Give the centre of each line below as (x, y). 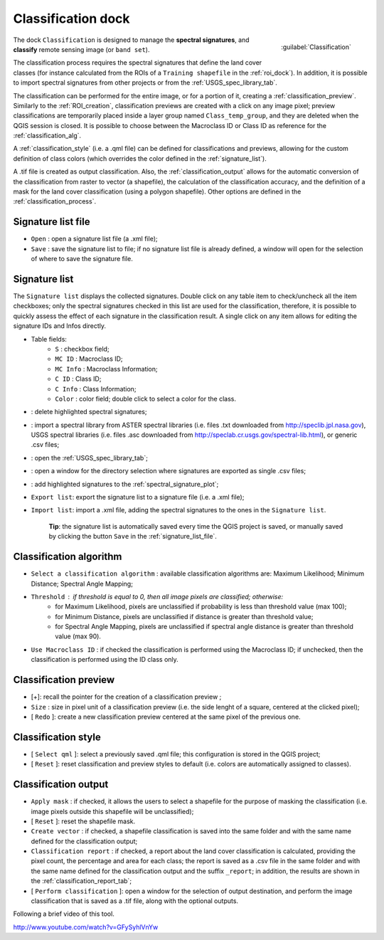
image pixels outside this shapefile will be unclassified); (112, 811)
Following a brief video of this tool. (64, 914)
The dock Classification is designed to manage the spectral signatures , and (131, 40)
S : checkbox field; (82, 349)
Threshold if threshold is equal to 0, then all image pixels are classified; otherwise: (157, 596)
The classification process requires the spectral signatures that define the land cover (138, 63)
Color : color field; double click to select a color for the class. (145, 398)
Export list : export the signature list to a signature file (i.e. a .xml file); (138, 497)
